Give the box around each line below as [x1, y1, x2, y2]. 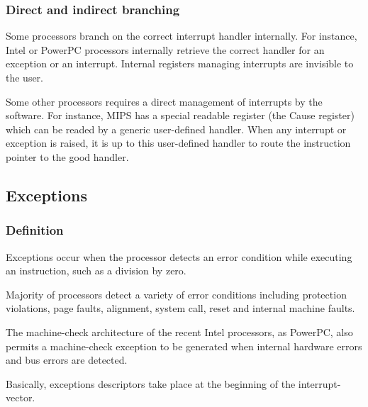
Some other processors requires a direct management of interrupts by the [6, 94, 323, 108]
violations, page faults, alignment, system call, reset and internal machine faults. [6, 301, 355, 316]
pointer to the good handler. [6, 149, 129, 164]
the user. [6, 70, 44, 84]
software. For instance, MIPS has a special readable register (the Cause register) [6, 108, 355, 123]
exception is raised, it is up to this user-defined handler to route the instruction [6, 135, 351, 150]
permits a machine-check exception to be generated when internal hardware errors [6, 338, 362, 353]
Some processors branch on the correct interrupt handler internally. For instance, [6, 28, 357, 43]
